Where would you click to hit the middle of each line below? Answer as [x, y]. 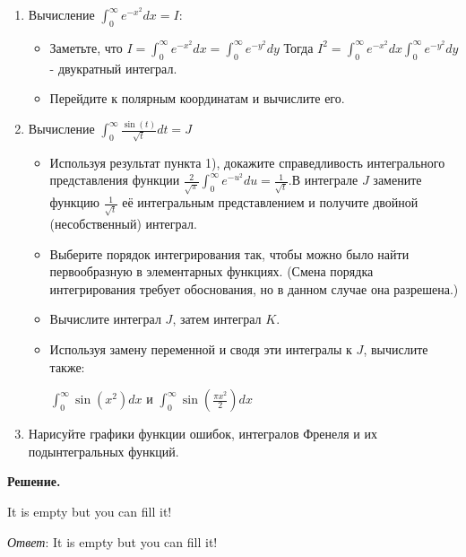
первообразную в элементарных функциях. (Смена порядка [211, 271]
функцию [75, 202]
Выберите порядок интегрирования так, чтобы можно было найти [229, 253]
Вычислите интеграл [105, 319]
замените [397, 180]
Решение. [34, 481]
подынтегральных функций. [104, 451]
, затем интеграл [217, 319]
